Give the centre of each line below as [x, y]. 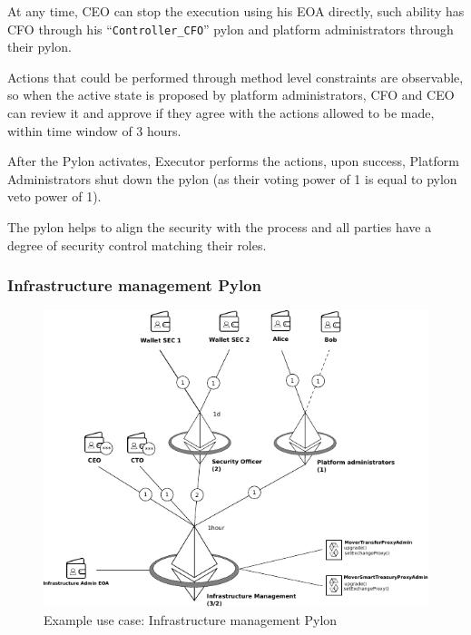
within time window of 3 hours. [94, 130]
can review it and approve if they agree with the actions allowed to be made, [221, 113]
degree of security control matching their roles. [137, 244]
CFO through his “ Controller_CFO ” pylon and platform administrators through [231, 29]
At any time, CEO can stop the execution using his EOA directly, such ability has [236, 11]
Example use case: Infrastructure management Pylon [191, 619]
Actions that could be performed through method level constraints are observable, [235, 77]
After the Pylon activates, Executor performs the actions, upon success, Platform [233, 161]
